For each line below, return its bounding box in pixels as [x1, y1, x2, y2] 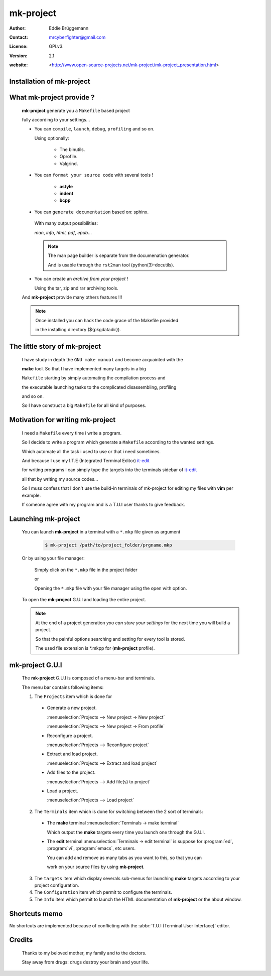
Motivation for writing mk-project [9, 415, 116, 424]
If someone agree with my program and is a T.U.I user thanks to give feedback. [22, 502, 185, 508]
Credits [9, 936, 33, 944]
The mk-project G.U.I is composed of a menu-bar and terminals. [22, 675, 156, 681]
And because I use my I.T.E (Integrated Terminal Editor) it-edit [22, 458, 150, 464]
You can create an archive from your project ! [34, 276, 128, 282]
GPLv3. [49, 43, 64, 50]
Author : [9, 25, 26, 31]
